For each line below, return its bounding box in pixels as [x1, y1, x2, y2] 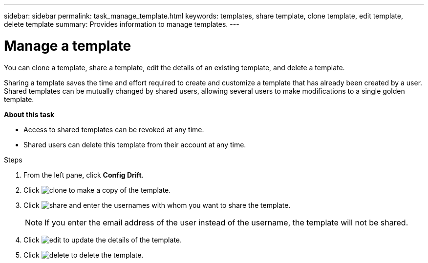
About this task [4, 110, 55, 119]
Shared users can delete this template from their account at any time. [23, 140, 246, 149]
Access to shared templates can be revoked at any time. [23, 125, 204, 134]
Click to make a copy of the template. [23, 185, 171, 194]
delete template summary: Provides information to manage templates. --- [4, 20, 239, 28]
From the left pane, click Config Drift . [23, 170, 144, 179]
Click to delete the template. [23, 250, 144, 259]
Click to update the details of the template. [23, 235, 182, 244]
